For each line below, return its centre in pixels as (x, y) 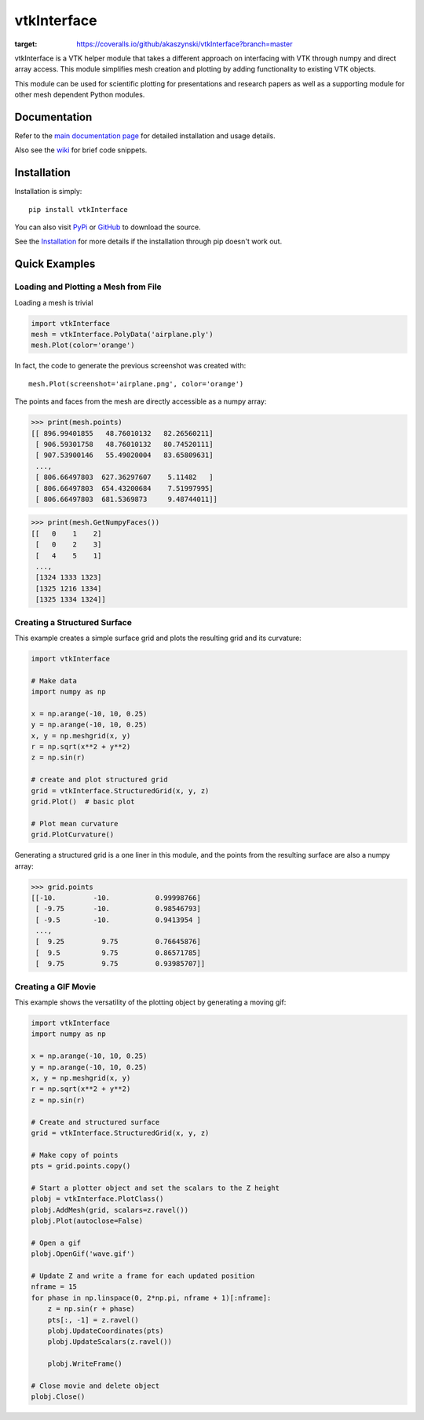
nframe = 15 (54, 1287)
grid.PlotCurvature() (73, 835)
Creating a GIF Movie (55, 986)
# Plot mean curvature (75, 823)
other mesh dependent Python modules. (80, 95)
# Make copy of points (75, 1155)
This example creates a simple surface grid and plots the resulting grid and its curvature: (158, 638)
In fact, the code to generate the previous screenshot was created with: (130, 366)
